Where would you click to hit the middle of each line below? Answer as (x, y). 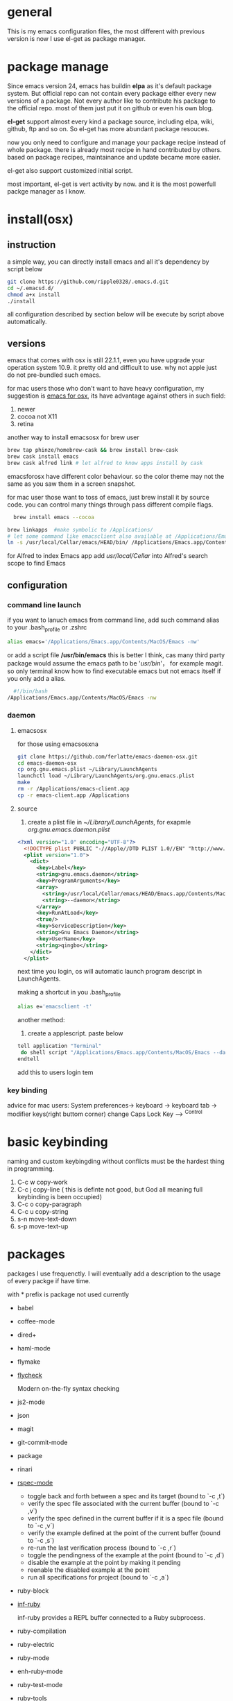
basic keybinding (58, 1142)
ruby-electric (36, 1644)
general (30, 12)
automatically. (27, 322)
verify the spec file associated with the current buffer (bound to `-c (123, 1503)
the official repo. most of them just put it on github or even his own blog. (110, 108)
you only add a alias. (36, 678)
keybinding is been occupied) (60, 1196)
